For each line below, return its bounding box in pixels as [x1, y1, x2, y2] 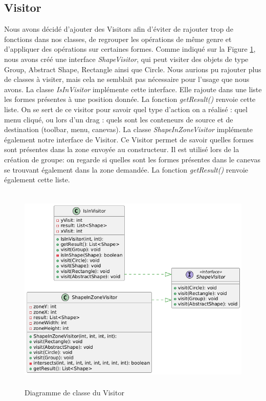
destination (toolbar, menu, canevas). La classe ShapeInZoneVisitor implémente [4, 124, 253, 135]
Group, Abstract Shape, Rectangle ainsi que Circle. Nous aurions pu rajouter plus [4, 64, 261, 74]
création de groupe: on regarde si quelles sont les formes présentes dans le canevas [4, 154, 260, 164]
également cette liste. [4, 174, 70, 185]
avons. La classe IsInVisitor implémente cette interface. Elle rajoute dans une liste [4, 83, 262, 94]
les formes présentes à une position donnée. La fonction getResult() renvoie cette [4, 94, 256, 104]
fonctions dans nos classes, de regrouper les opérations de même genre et [4, 33, 232, 44]
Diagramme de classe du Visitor [25, 387, 124, 398]
